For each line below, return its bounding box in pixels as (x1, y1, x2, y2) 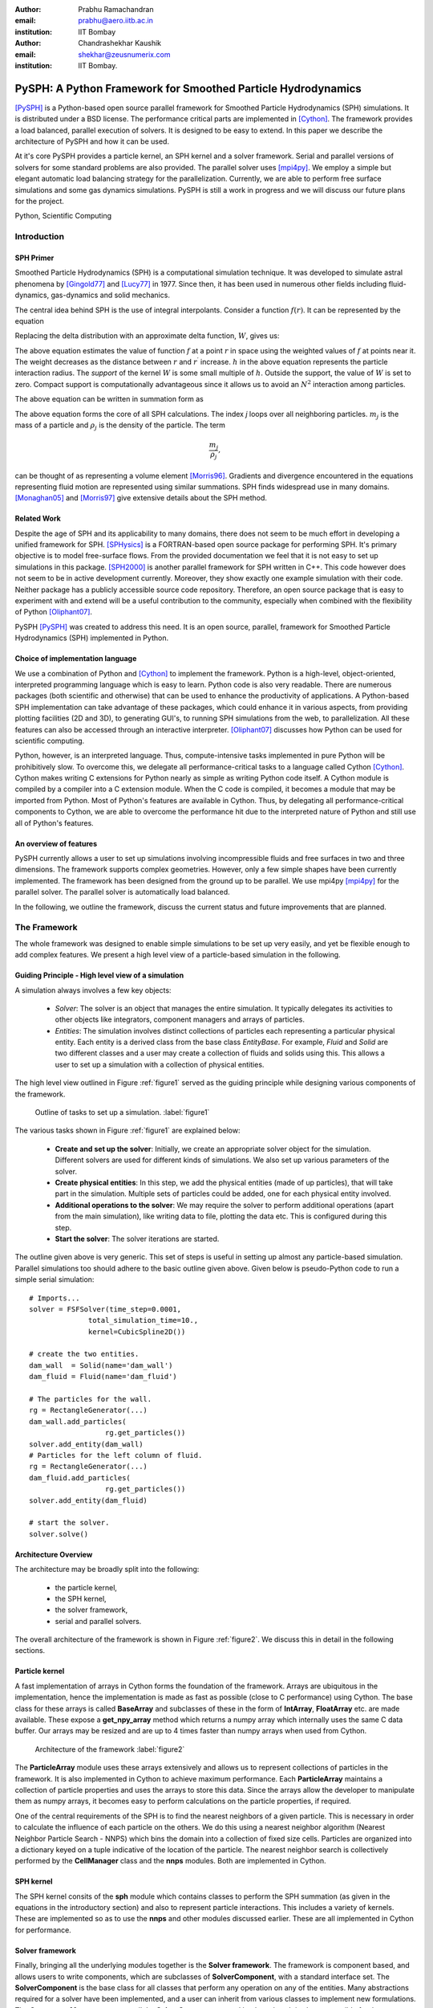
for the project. (14, 196, 64, 206)
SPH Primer (14, 253, 55, 263)
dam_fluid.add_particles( (29, 1473, 132, 1482)
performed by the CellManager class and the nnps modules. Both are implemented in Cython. (14, 1856, 326, 1866)
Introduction (14, 231, 64, 243)
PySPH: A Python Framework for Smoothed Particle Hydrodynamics (14, 81, 362, 96)
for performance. (14, 1924, 71, 1935)
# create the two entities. (29, 1349, 140, 1359)
